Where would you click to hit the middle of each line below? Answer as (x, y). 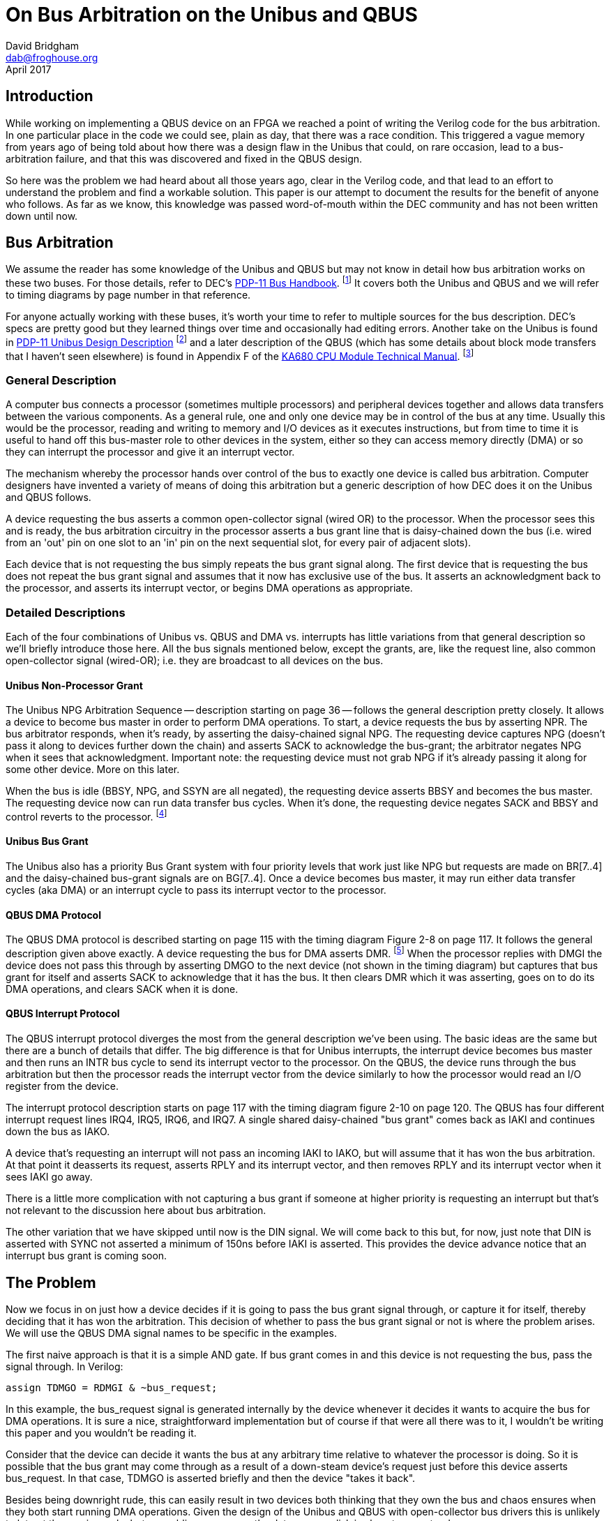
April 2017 (29, 69)
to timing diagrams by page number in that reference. (128, 295)
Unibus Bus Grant (47, 841)
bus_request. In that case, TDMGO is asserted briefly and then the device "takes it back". (211, 1478)
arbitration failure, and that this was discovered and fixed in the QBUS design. (184, 158)
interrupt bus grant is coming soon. (86, 1256)
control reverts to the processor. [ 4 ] (86, 816)
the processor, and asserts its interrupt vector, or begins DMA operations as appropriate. (209, 588)
